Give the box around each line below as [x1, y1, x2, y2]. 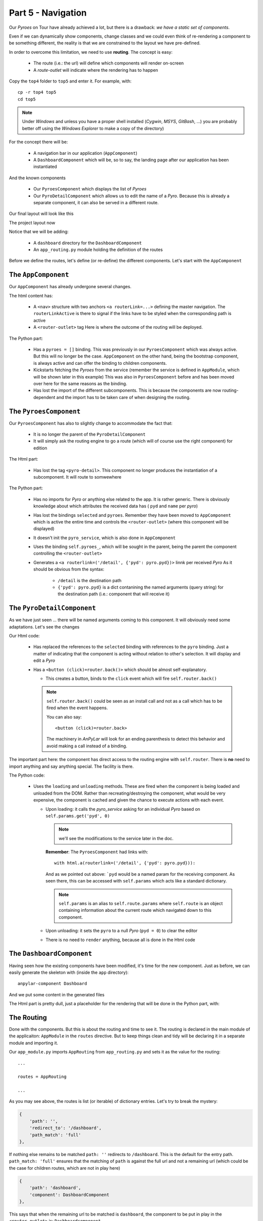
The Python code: [9, 772, 45, 778]
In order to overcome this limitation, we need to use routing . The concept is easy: [9, 49, 173, 55]
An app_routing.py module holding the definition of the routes [33, 247, 163, 253]
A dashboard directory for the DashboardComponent [33, 240, 142, 246]
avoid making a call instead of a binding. [46, 743, 128, 749]
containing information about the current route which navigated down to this [58, 907, 212, 913]
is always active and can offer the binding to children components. [33, 360, 167, 366]
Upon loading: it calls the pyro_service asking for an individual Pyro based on [45, 806, 201, 812]
